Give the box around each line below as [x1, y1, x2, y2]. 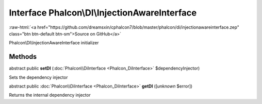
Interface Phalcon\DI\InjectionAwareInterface [9, 7, 197, 18]
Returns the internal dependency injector [9, 92, 91, 98]
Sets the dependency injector [9, 74, 68, 80]
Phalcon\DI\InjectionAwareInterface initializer [9, 40, 99, 46]
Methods [9, 52, 37, 61]
